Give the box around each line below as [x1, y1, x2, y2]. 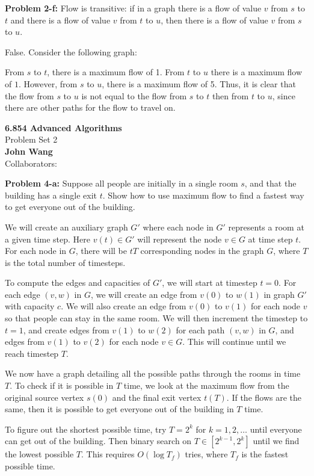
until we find [253, 434, 300, 447]
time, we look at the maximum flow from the [123, 379, 289, 392]
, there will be [75, 244, 128, 257]
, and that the [244, 177, 297, 190]
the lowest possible [5, 448, 74, 460]
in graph [263, 288, 295, 300]
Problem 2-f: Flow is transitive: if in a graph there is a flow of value [5, 2, 262, 14]
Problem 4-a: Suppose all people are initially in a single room [5, 177, 238, 190]
